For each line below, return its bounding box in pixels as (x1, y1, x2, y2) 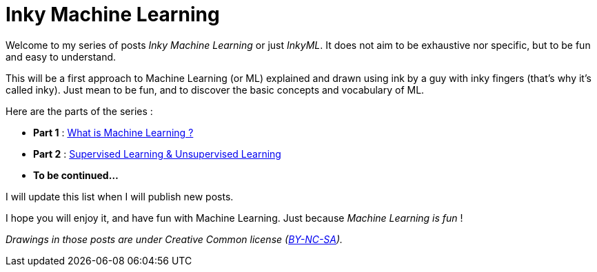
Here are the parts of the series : (6, 105, 153, 117)
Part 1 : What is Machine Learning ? (33, 126, 194, 138)
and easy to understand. (6, 50, 117, 63)
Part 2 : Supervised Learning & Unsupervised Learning (33, 147, 281, 160)
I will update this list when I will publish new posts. (6, 190, 234, 202)
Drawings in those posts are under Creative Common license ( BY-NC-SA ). (6, 233, 343, 245)
